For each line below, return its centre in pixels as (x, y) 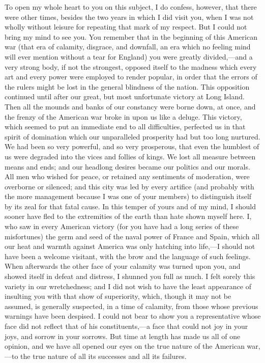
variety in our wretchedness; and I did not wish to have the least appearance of (128, 286)
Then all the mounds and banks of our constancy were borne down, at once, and (130, 106)
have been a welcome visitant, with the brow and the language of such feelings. (128, 256)
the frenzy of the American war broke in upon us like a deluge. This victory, (123, 116)
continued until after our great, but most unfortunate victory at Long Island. (125, 96)
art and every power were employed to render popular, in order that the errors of (131, 77)
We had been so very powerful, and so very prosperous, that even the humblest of (132, 146)
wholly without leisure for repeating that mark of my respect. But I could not (126, 27)
